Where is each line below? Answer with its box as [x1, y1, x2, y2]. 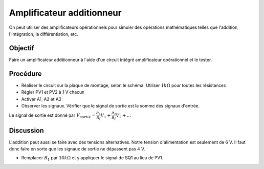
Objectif [9, 44, 34, 52]
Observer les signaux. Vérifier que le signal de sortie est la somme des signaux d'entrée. [21, 103, 200, 108]
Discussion [9, 126, 44, 134]
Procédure [9, 69, 42, 78]
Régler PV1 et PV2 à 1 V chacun [21, 89, 85, 95]
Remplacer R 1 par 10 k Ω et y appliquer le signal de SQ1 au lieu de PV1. [21, 155, 164, 162]
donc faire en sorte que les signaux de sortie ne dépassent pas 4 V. [9, 146, 145, 151]
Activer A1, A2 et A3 [21, 96, 62, 102]
